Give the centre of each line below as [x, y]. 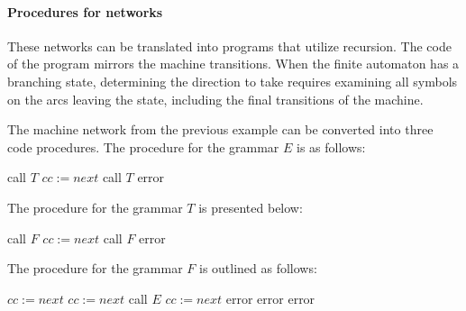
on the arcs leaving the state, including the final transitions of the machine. [215, 99]
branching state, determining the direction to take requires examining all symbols [233, 81]
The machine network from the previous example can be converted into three [220, 129]
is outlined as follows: [258, 268]
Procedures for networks [85, 11]
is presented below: [251, 207]
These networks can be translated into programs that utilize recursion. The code [229, 46]
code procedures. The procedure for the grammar [143, 146]
